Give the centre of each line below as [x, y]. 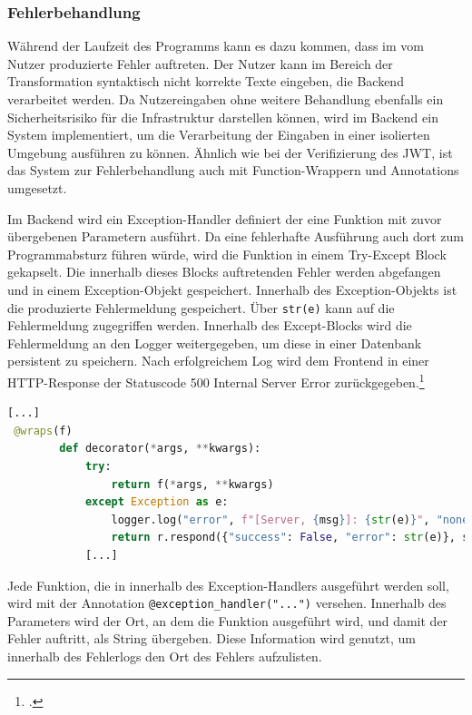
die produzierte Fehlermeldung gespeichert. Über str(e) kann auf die [201, 307]
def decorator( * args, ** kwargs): [160, 449]
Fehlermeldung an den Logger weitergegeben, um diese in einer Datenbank [215, 343]
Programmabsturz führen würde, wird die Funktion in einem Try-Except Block [227, 254]
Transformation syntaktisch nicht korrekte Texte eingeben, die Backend [206, 81]
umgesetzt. [37, 187]
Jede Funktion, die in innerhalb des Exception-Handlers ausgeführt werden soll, [228, 585]
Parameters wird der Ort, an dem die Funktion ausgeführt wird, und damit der [228, 620]
